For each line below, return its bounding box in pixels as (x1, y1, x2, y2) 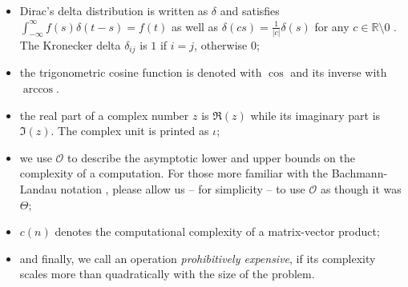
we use (19, 149, 52, 165)
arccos (22, 83, 54, 95)
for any (314, 18, 349, 34)
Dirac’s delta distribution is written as (19, 2, 208, 18)
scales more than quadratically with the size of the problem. (19, 265, 315, 282)
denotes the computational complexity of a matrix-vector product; (55, 223, 380, 240)
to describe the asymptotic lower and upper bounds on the (67, 149, 355, 165)
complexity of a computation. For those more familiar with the (19, 165, 329, 181)
